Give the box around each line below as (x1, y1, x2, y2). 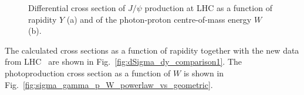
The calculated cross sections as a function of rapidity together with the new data (5, 44, 299, 56)
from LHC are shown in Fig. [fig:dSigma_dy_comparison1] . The (5, 55, 242, 68)
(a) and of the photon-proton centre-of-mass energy (66, 13, 252, 25)
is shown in (183, 66, 224, 79)
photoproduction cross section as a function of (5, 66, 171, 79)
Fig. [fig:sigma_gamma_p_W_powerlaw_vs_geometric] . (5, 78, 213, 90)
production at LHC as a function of (144, 2, 272, 13)
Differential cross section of (28, 2, 126, 13)
